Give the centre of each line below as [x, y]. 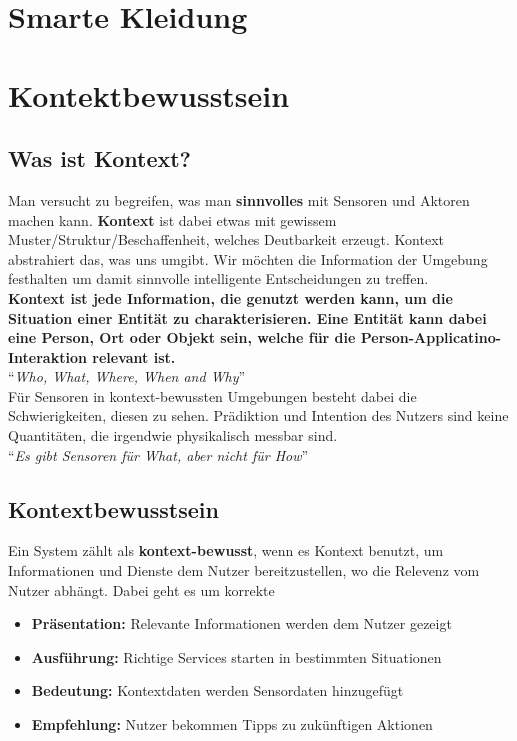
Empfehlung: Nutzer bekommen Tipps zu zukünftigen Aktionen [232, 724]
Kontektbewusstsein [149, 94]
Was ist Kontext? [99, 158]
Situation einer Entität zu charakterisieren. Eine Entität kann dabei [247, 317]
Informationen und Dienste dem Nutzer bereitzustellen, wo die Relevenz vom [244, 570]
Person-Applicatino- [431, 337]
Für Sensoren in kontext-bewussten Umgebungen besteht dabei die [212, 395]
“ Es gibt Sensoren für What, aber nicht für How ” [158, 454]
